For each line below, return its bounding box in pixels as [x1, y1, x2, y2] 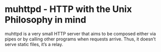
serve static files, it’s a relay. [5, 41, 63, 47]
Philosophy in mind [5, 14, 87, 25]
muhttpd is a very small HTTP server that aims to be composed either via [5, 30, 156, 36]
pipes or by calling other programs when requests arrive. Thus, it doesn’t [5, 36, 156, 42]
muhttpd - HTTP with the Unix [5, 3, 132, 15]
